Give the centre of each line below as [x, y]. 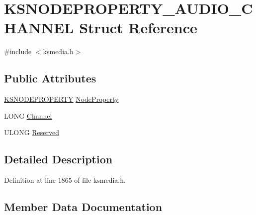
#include [18, 51]
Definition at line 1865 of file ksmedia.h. [65, 180]
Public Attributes [50, 78]
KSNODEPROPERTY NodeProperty [61, 99]
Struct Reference [138, 28]
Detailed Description [58, 159]
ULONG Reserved [32, 132]
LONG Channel [28, 115]
